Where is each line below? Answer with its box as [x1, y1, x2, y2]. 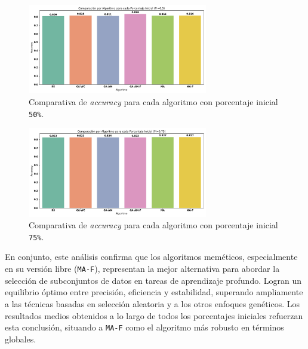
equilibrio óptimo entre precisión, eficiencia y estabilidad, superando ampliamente [5, 286, 303, 298]
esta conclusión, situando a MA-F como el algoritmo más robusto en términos [5, 321, 284, 333]
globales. [5, 332, 36, 345]
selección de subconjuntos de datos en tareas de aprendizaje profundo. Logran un [5, 274, 301, 286]
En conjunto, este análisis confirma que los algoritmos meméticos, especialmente [5, 250, 298, 263]
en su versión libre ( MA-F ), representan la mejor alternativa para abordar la [5, 262, 280, 275]
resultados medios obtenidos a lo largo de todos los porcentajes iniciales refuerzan [5, 309, 303, 322]
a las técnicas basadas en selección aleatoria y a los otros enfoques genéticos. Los [5, 297, 300, 310]
